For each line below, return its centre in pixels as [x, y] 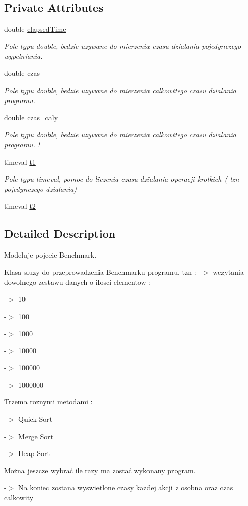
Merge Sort [36, 436]
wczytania [228, 272]
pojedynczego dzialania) [41, 188]
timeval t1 [20, 161]
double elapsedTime [35, 29]
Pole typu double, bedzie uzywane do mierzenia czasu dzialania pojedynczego [123, 46]
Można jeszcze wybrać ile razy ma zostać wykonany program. [100, 470]
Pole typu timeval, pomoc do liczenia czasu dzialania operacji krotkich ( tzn [122, 179]
